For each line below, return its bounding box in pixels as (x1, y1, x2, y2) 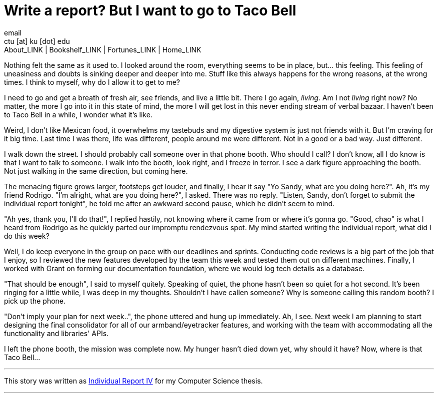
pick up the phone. (4, 296, 66, 305)
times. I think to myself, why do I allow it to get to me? (4, 77, 180, 86)
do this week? (4, 231, 49, 240)
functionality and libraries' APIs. (4, 329, 109, 338)
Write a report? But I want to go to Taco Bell (4, 2, 296, 19)
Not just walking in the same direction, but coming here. (4, 166, 188, 175)
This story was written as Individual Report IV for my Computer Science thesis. (4, 376, 263, 385)
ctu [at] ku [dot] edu (4, 36, 70, 45)
